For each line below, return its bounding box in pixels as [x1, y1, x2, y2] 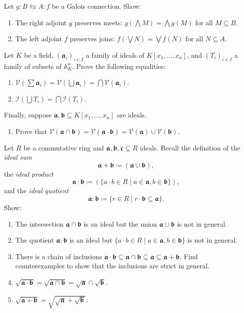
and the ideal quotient [4, 185, 69, 196]
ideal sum [4, 152, 32, 162]
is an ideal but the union [83, 218, 157, 229]
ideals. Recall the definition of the [140, 142, 241, 152]
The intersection [15, 218, 64, 229]
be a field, [24, 49, 53, 60]
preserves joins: [70, 33, 115, 44]
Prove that [15, 126, 47, 136]
